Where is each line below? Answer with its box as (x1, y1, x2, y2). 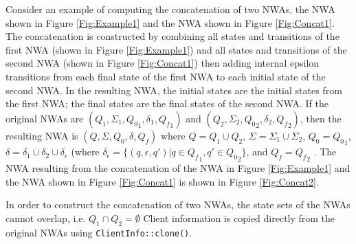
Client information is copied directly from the (143, 210, 335, 225)
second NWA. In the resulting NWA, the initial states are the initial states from (5, 82, 342, 97)
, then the (300, 111, 342, 125)
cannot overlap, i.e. (5, 210, 86, 225)
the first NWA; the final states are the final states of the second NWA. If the (5, 96, 329, 111)
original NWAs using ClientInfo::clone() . (5, 225, 192, 239)
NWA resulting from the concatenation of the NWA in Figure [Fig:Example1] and (5, 160, 351, 175)
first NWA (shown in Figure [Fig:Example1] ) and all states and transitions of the (5, 42, 347, 56)
